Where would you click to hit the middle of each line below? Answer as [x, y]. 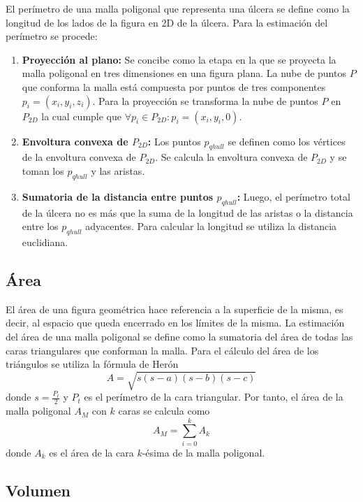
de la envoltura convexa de [79, 157]
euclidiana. [45, 242]
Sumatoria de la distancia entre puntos [118, 196]
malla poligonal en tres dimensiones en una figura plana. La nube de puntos [184, 73]
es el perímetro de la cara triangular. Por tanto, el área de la [214, 397]
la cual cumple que [81, 116]
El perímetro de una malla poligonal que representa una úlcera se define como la [178, 8]
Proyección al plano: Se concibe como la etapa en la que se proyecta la [179, 59]
